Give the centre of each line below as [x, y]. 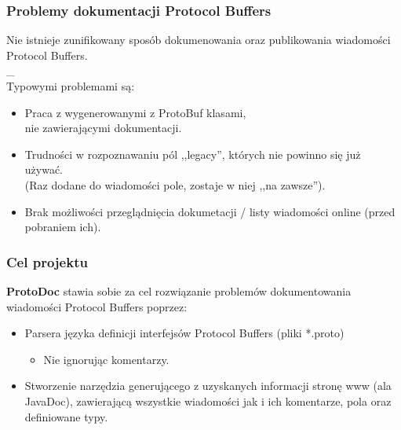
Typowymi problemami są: [71, 86]
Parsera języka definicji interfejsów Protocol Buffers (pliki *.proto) [184, 333]
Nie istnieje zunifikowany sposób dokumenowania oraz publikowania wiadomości [199, 40]
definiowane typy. [66, 416]
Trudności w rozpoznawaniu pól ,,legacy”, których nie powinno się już [193, 154]
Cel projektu [47, 261]
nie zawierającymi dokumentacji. [103, 128]
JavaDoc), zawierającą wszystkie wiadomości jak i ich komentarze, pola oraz [208, 401]
